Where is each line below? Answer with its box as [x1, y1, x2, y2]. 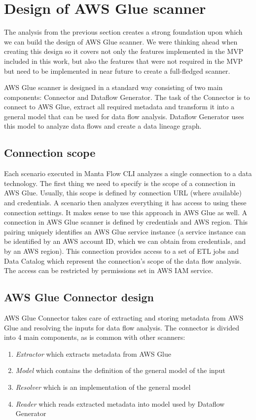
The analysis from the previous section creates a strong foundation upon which [4, 27, 243, 37]
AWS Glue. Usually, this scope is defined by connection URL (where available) [4, 187, 242, 198]
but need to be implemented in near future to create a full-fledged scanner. [4, 65, 230, 76]
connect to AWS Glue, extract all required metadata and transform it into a [4, 101, 235, 112]
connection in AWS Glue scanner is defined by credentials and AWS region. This [4, 217, 248, 227]
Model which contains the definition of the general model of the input [15, 365, 225, 375]
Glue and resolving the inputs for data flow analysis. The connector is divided [4, 322, 240, 332]
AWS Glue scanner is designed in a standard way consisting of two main [4, 82, 223, 93]
